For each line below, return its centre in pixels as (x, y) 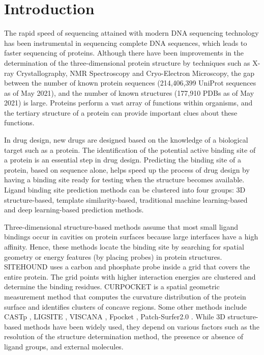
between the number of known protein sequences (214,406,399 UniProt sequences (130, 83)
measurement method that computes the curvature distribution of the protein (125, 296)
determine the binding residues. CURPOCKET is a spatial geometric (112, 286)
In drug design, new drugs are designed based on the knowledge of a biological (126, 140)
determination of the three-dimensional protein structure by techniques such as (127, 62)
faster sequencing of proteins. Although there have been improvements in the (124, 53)
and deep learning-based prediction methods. (74, 210)
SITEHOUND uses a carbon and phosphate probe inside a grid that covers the (127, 267)
